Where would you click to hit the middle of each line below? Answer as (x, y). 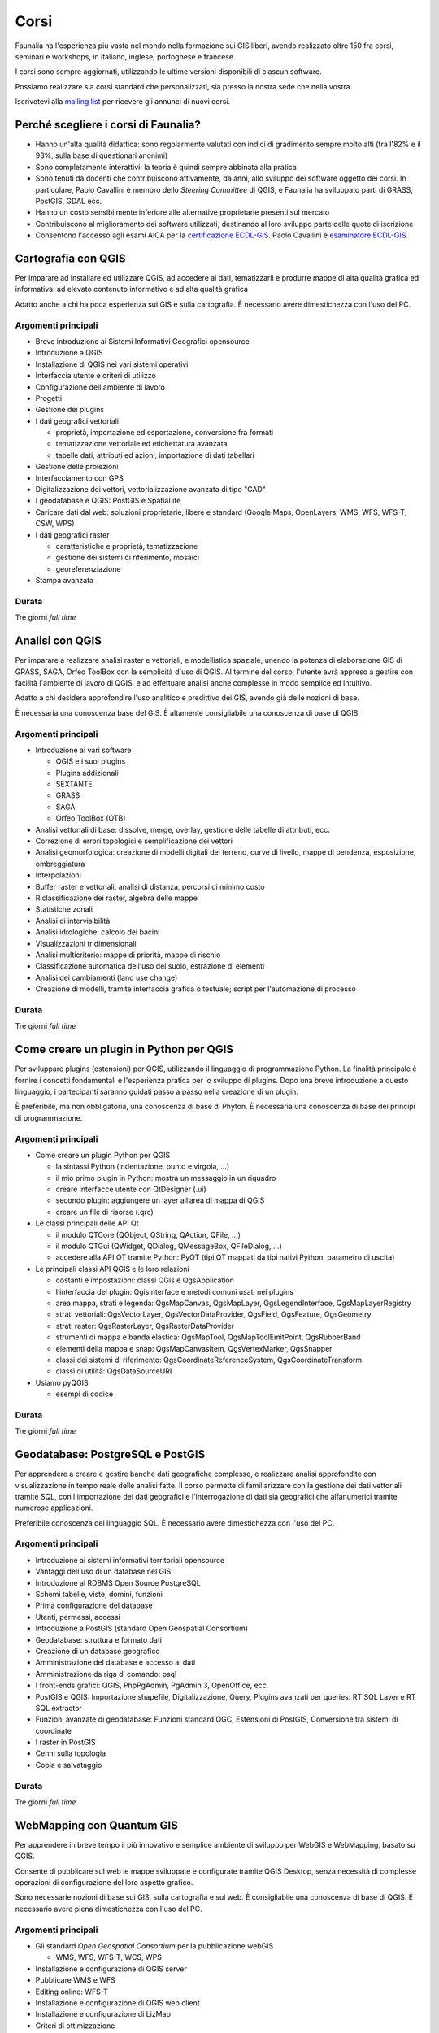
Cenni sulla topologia (70, 1753)
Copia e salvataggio (69, 1765)
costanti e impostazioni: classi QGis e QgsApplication (145, 1280)
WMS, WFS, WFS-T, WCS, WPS (109, 1957)
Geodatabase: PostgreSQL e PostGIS (110, 1454)
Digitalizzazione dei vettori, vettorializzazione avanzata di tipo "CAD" (150, 490)
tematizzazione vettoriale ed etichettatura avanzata (141, 444)
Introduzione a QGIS (69, 353)
